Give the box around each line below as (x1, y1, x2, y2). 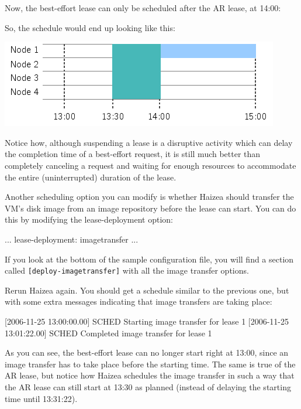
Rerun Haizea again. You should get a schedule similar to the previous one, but (5, 284, 289, 296)
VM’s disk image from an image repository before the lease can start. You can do (5, 202, 296, 214)
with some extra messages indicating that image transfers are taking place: (5, 295, 272, 308)
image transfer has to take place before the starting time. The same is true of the (5, 357, 296, 370)
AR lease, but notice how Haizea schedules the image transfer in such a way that (5, 369, 295, 381)
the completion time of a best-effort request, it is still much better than (5, 148, 261, 160)
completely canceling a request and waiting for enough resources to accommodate (5, 159, 296, 171)
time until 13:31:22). (5, 392, 78, 404)
